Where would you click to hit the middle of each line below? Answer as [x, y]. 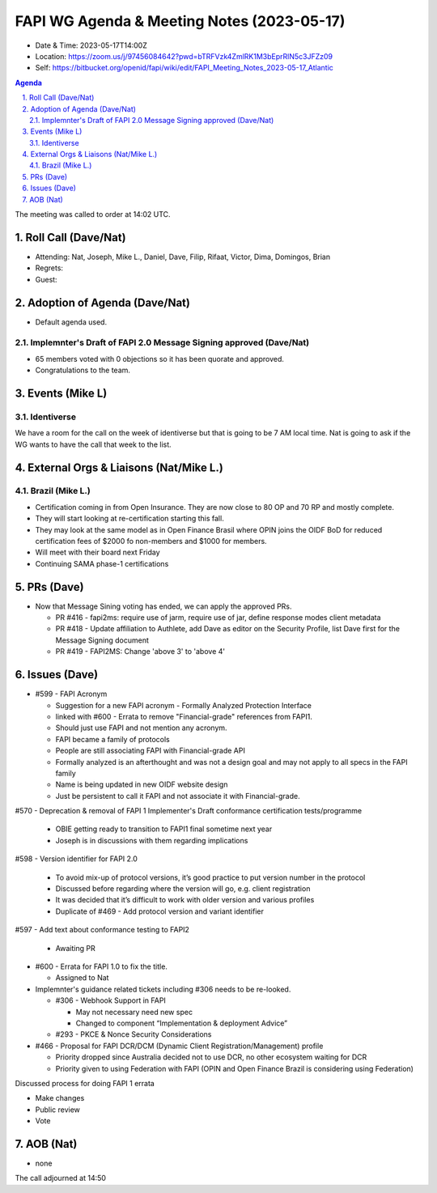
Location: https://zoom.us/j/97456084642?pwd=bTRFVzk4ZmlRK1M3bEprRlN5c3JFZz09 [184, 56]
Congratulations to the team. [83, 370]
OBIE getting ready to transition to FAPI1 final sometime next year [164, 829]
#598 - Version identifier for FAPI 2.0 [76, 859]
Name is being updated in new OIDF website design [142, 784]
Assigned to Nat [82, 978]
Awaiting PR [76, 948]
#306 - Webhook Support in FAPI [110, 1000]
